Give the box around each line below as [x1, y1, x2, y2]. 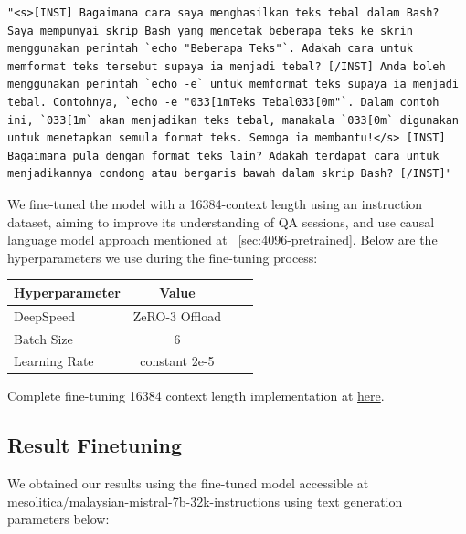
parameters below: [7, 509, 110, 529]
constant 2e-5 [140, 351, 215, 371]
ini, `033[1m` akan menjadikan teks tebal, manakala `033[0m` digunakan [7, 113, 459, 127]
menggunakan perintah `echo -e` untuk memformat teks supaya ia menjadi [7, 78, 459, 91]
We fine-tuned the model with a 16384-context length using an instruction [7, 194, 423, 213]
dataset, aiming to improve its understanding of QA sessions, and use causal [7, 212, 435, 231]
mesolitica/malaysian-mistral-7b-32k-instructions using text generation [7, 491, 403, 510]
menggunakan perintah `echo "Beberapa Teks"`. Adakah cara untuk [7, 42, 413, 56]
